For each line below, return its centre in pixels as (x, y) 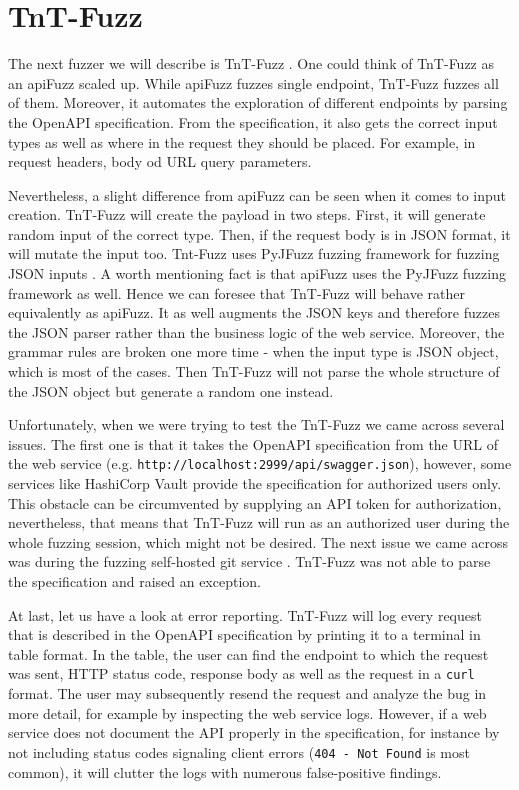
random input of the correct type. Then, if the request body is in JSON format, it (259, 233)
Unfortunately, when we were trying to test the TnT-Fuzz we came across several (256, 424)
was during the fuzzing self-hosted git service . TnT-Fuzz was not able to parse (249, 561)
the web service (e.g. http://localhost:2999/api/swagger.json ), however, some (260, 463)
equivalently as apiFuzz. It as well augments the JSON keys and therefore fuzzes (254, 312)
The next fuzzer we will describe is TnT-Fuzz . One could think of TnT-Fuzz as (251, 63)
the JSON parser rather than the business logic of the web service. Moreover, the (256, 331)
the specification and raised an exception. (134, 581)
